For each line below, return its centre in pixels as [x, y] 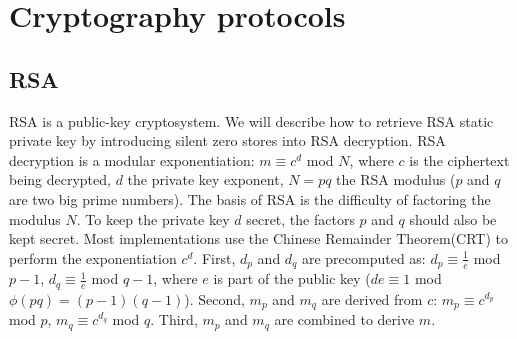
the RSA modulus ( [396, 179]
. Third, [174, 319]
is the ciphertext [459, 159]
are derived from [372, 298]
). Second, [214, 298]
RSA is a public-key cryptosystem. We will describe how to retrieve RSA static [251, 120]
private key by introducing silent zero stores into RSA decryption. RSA [227, 140]
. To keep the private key [153, 218]
